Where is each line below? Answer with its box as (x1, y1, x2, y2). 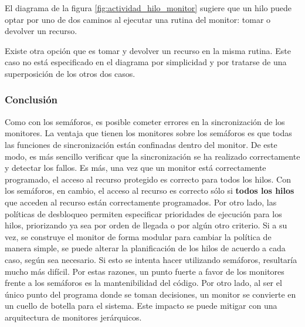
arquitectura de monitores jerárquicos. (5, 311, 142, 323)
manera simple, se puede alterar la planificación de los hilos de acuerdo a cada (5, 242, 286, 254)
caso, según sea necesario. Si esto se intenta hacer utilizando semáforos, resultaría (5, 253, 297, 265)
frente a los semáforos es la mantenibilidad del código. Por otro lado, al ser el (5, 277, 282, 289)
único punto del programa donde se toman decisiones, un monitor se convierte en (5, 288, 296, 300)
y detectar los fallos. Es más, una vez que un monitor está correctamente (5, 161, 266, 174)
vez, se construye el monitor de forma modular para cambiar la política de (5, 230, 272, 242)
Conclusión (5, 92, 57, 107)
